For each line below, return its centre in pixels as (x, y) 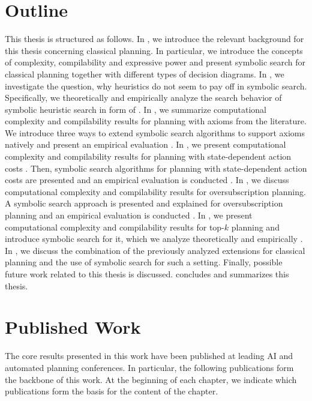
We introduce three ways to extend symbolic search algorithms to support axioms (155, 132)
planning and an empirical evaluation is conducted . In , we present (129, 215)
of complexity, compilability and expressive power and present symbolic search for (155, 62)
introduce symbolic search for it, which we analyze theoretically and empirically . (154, 239)
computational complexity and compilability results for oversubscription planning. (155, 191)
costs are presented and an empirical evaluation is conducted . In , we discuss (147, 180)
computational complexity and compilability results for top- (115, 227)
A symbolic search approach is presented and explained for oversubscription (144, 203)
